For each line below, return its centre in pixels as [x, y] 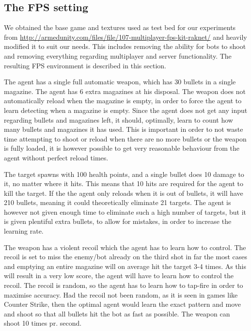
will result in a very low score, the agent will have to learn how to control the [119, 276]
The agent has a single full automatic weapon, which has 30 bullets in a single [120, 82]
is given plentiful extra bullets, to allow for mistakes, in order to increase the [118, 221]
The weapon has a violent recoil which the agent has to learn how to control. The [125, 247]
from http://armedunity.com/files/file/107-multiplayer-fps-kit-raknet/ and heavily [125, 37]
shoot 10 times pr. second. [43, 323]
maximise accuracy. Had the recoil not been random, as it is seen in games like [121, 294]
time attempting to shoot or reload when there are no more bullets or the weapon [125, 138]
